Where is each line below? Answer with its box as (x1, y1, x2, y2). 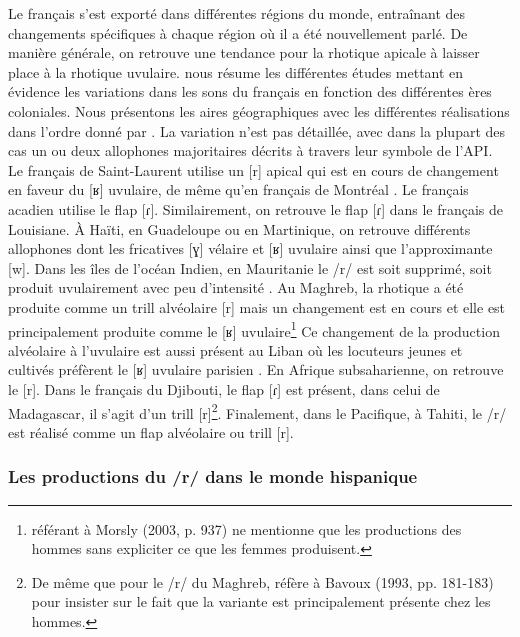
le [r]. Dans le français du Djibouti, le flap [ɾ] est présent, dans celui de (8, 378, 440, 399)
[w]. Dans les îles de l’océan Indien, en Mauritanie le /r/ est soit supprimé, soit (8, 257, 492, 278)
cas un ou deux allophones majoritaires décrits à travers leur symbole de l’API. (8, 140, 493, 161)
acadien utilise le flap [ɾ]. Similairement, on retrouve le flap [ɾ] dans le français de (8, 198, 504, 219)
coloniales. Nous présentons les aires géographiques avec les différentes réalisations (8, 100, 510, 121)
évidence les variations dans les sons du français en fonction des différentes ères (8, 81, 492, 102)
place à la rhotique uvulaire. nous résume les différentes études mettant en (8, 61, 464, 82)
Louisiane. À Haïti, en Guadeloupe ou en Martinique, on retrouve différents (8, 218, 471, 239)
